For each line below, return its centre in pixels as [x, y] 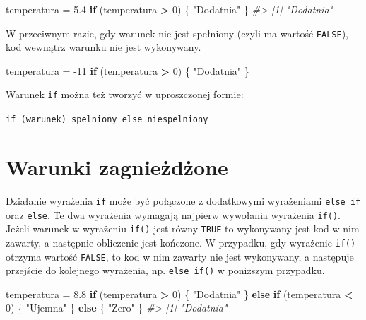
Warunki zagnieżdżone [117, 166]
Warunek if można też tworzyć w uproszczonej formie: [125, 94]
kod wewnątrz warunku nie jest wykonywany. [104, 47]
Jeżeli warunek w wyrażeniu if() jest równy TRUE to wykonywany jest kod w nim [183, 229]
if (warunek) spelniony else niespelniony [107, 120]
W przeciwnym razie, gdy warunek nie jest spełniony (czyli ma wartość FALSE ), [177, 33]
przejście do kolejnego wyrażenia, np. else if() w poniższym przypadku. [165, 270]
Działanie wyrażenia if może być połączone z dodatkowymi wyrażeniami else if [183, 200]
